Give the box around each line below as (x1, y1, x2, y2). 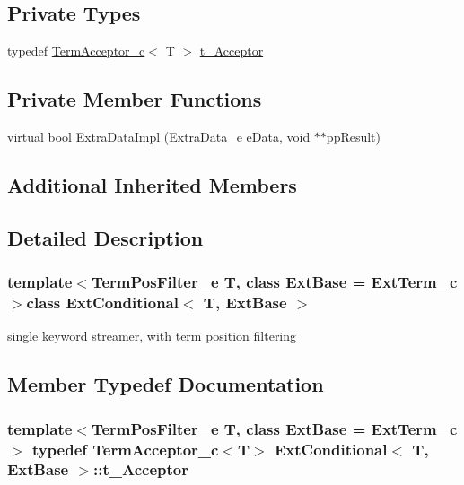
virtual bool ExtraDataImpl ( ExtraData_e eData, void (7, 127, 311, 145)
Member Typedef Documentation (7, 370, 324, 398)
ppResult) (326, 127, 381, 145)
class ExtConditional (26, 291, 179, 313)
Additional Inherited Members (7, 170, 297, 198)
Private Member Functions (7, 85, 262, 113)
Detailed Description (7, 223, 204, 251)
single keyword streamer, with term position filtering (7, 326, 297, 345)
